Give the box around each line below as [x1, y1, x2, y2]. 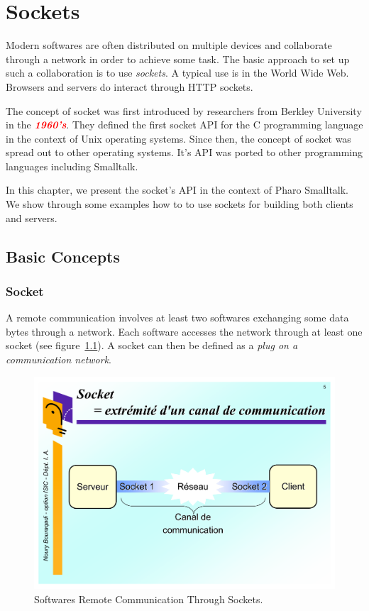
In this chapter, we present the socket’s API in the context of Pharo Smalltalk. [6, 182, 349, 197]
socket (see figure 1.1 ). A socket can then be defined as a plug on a [6, 338, 298, 353]
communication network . [6, 352, 111, 367]
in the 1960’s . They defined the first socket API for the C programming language [6, 117, 363, 132]
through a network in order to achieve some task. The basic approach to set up [6, 51, 350, 66]
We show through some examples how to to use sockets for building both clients [6, 197, 353, 211]
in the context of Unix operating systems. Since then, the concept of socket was [6, 131, 351, 145]
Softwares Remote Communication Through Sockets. [34, 591, 263, 606]
